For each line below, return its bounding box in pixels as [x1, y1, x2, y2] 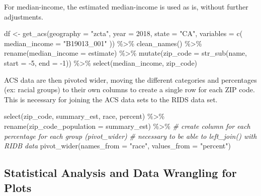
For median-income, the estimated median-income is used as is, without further [4, 2, 248, 12]
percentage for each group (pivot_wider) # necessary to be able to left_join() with [4, 130, 257, 141]
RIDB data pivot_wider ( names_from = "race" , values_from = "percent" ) [4, 140, 231, 151]
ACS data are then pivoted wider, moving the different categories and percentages [4, 74, 257, 85]
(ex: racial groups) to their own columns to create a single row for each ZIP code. [4, 84, 255, 95]
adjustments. [4, 11, 43, 22]
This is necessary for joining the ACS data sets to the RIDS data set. [4, 94, 218, 104]
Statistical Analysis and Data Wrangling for [4, 165, 237, 180]
